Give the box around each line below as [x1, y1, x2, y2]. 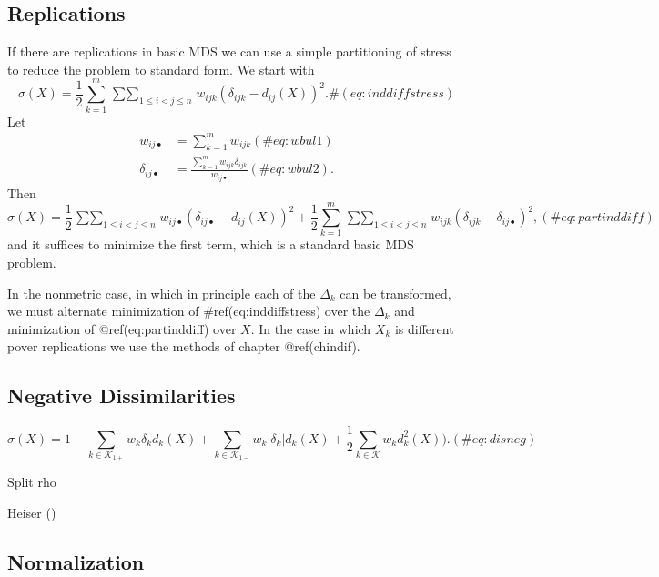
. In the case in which [250, 319, 371, 338]
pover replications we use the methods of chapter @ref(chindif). [7, 337, 360, 356]
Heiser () [7, 503, 56, 522]
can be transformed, [340, 283, 451, 302]
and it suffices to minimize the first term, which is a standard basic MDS [7, 235, 414, 254]
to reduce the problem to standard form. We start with [7, 59, 315, 78]
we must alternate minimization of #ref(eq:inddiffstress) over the [7, 301, 370, 320]
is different [394, 319, 454, 338]
